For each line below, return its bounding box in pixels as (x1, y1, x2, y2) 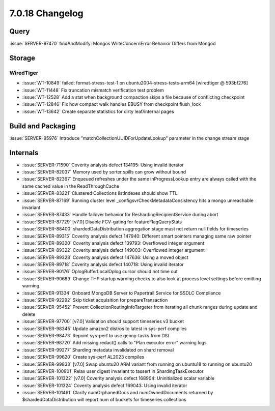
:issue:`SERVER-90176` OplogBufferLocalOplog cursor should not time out (22, 269, 178, 275)
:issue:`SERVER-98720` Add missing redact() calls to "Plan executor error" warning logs (22, 340, 207, 346)
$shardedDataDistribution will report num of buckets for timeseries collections (22, 397, 187, 403)
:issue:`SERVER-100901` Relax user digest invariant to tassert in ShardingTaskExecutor (22, 368, 204, 374)
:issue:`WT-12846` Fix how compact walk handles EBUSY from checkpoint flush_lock (22, 101, 201, 107)
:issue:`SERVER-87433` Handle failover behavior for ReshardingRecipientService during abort (22, 212, 218, 218)
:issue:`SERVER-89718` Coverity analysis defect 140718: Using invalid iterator (22, 261, 184, 268)
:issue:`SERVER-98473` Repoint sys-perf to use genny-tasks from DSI (22, 332, 169, 338)
